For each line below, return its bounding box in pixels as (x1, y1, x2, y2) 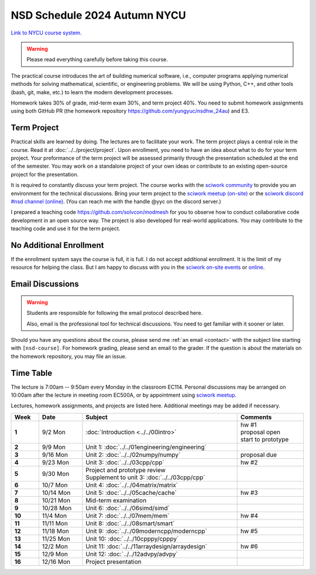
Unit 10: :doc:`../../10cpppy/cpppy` (85, 535, 179, 543)
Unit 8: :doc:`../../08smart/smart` (85, 519, 175, 527)
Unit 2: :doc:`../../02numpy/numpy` (85, 451, 181, 459)
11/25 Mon (42, 535, 70, 543)
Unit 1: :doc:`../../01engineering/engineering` (85, 443, 207, 451)
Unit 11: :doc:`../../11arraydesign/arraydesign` (85, 542, 208, 550)
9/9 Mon (42, 443, 66, 451)
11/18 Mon (42, 526, 70, 535)
